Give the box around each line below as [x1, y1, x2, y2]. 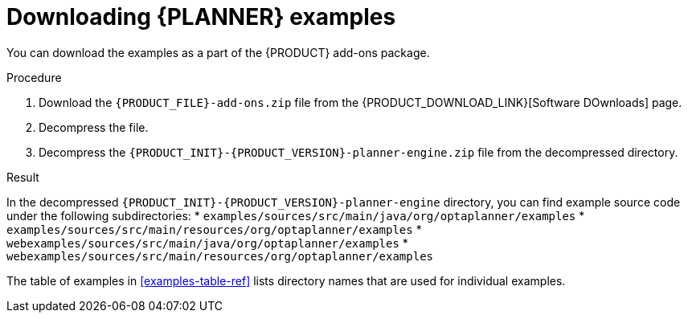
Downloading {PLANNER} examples [6, 3, 396, 31]
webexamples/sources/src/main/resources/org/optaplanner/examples [6, 249, 434, 263]
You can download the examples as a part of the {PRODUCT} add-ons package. [6, 45, 430, 59]
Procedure [6, 70, 62, 84]
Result [6, 170, 39, 184]
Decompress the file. [39, 120, 149, 134]
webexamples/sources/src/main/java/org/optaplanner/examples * [6, 235, 408, 250]
